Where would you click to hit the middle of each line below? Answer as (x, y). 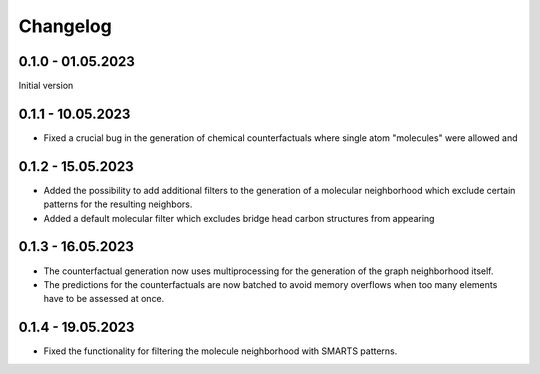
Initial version (46, 86)
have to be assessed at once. (104, 299)
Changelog (65, 26)
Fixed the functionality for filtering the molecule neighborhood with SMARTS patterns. (220, 351)
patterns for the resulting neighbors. (118, 204)
